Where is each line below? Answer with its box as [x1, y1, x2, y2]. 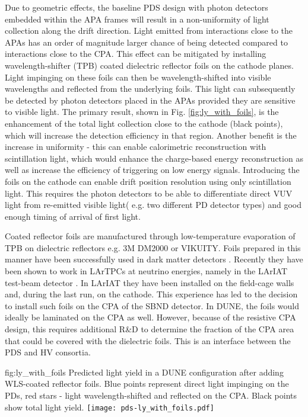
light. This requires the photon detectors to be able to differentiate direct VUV [5, 187, 293, 199]
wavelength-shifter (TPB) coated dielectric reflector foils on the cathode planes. [5, 59, 294, 71]
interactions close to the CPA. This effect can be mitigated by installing [5, 47, 266, 60]
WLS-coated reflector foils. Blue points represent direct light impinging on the [5, 377, 289, 390]
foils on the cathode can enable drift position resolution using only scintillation [5, 175, 291, 187]
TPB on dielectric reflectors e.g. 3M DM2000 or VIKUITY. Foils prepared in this [5, 241, 301, 254]
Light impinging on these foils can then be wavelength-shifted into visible [5, 70, 271, 83]
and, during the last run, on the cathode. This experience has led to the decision [5, 288, 298, 300]
